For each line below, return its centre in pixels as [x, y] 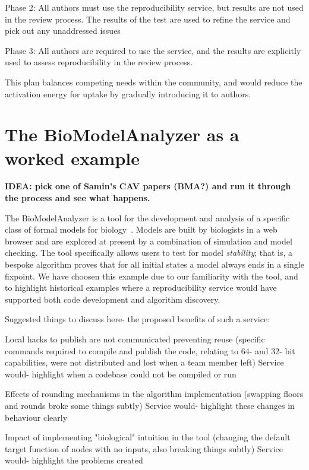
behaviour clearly [36, 417]
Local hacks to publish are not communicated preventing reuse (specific [135, 339]
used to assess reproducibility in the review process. [99, 62]
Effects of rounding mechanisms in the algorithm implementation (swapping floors [154, 394]
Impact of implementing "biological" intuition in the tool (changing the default [148, 437]
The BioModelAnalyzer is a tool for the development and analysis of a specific [147, 217]
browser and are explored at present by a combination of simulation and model [149, 241]
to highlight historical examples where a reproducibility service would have [141, 288]
